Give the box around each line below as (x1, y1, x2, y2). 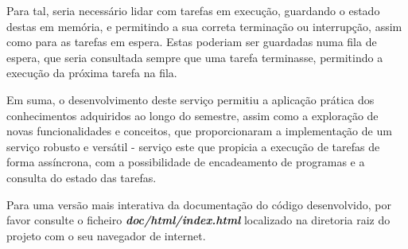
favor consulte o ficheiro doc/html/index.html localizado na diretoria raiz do (6, 212, 391, 228)
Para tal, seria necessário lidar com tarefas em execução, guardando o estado (6, 2, 380, 18)
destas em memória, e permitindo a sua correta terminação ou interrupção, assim (6, 18, 402, 34)
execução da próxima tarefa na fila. (6, 64, 177, 81)
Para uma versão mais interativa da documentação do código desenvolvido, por (6, 196, 391, 212)
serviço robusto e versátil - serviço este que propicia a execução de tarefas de (6, 138, 380, 154)
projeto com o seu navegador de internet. (6, 227, 206, 243)
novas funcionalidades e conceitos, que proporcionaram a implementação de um (6, 123, 392, 139)
